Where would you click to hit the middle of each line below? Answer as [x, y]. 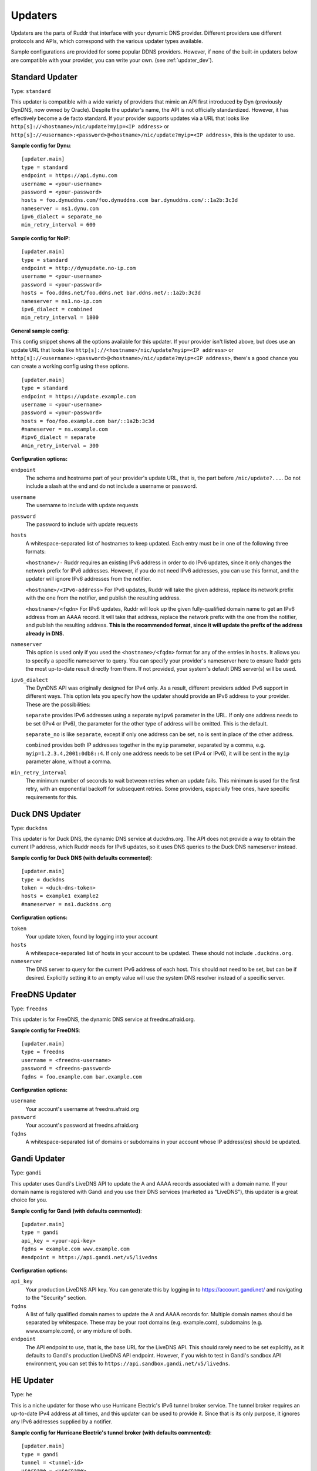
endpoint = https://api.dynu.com [69, 176]
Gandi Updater [38, 1159]
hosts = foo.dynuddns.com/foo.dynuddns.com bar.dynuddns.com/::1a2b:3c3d [130, 200]
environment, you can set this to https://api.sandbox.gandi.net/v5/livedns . [128, 1364]
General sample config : [40, 331]
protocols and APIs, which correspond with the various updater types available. [107, 41]
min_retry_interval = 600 [59, 225]
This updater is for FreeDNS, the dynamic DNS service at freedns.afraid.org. [103, 1019]
